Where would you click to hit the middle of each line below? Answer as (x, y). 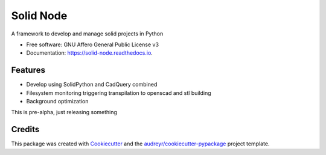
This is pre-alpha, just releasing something (64, 112)
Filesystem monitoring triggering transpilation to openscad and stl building (119, 93)
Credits (25, 129)
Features (28, 70)
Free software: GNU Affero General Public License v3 (93, 44)
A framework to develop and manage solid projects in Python (87, 34)
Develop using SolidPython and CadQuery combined (92, 85)
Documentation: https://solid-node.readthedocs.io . (90, 53)
